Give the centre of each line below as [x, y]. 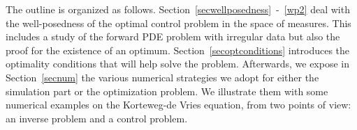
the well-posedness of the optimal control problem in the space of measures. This [178, 23]
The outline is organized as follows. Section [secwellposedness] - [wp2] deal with [178, 9]
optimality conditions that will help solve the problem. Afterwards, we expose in [177, 64]
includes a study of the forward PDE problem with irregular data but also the [173, 36]
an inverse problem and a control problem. [97, 118]
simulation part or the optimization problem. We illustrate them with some [167, 91]
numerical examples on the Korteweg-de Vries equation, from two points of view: [178, 105]
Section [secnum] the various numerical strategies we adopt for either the [162, 77]
